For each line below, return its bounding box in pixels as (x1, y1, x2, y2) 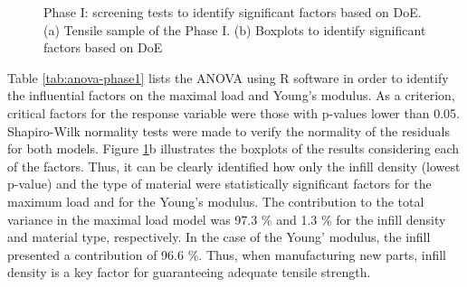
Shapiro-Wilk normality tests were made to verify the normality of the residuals (7, 121, 450, 140)
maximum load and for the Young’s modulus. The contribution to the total (7, 191, 424, 210)
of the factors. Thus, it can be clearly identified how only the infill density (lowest (7, 156, 461, 175)
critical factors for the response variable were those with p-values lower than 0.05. (7, 103, 460, 122)
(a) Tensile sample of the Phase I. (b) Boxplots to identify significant (43, 20, 426, 39)
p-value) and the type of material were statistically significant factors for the (7, 174, 432, 193)
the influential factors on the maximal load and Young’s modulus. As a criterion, (7, 86, 455, 105)
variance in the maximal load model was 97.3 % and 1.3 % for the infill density (7, 209, 446, 228)
